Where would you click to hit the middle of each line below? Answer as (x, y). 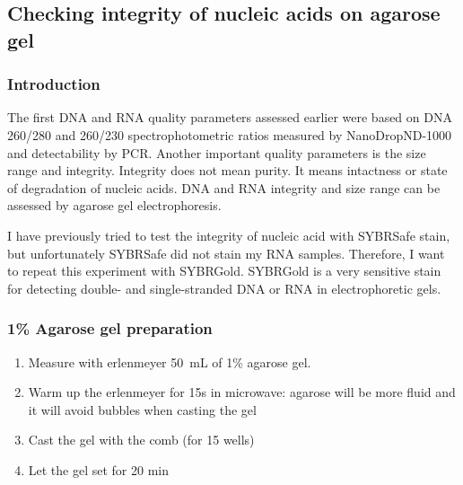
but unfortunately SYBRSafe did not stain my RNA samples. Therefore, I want (226, 253)
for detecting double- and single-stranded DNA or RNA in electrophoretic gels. (224, 288)
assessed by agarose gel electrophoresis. (114, 205)
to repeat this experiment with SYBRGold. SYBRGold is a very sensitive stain (224, 271)
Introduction (54, 84)
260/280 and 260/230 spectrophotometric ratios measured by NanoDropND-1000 (230, 134)
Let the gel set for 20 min (99, 469)
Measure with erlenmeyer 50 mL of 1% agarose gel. (170, 362)
